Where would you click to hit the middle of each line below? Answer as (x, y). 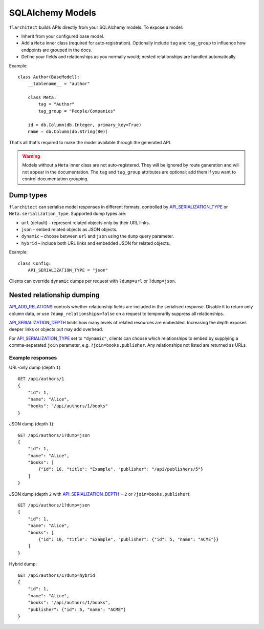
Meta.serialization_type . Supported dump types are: (68, 214)
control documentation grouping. (55, 179)
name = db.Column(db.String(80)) (68, 132)
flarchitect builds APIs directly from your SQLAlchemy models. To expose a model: (96, 27)
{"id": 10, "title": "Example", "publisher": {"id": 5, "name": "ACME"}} (129, 539)
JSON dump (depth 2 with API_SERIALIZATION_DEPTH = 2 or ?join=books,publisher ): (100, 494)
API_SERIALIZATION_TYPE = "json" (68, 270)
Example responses (33, 358)
